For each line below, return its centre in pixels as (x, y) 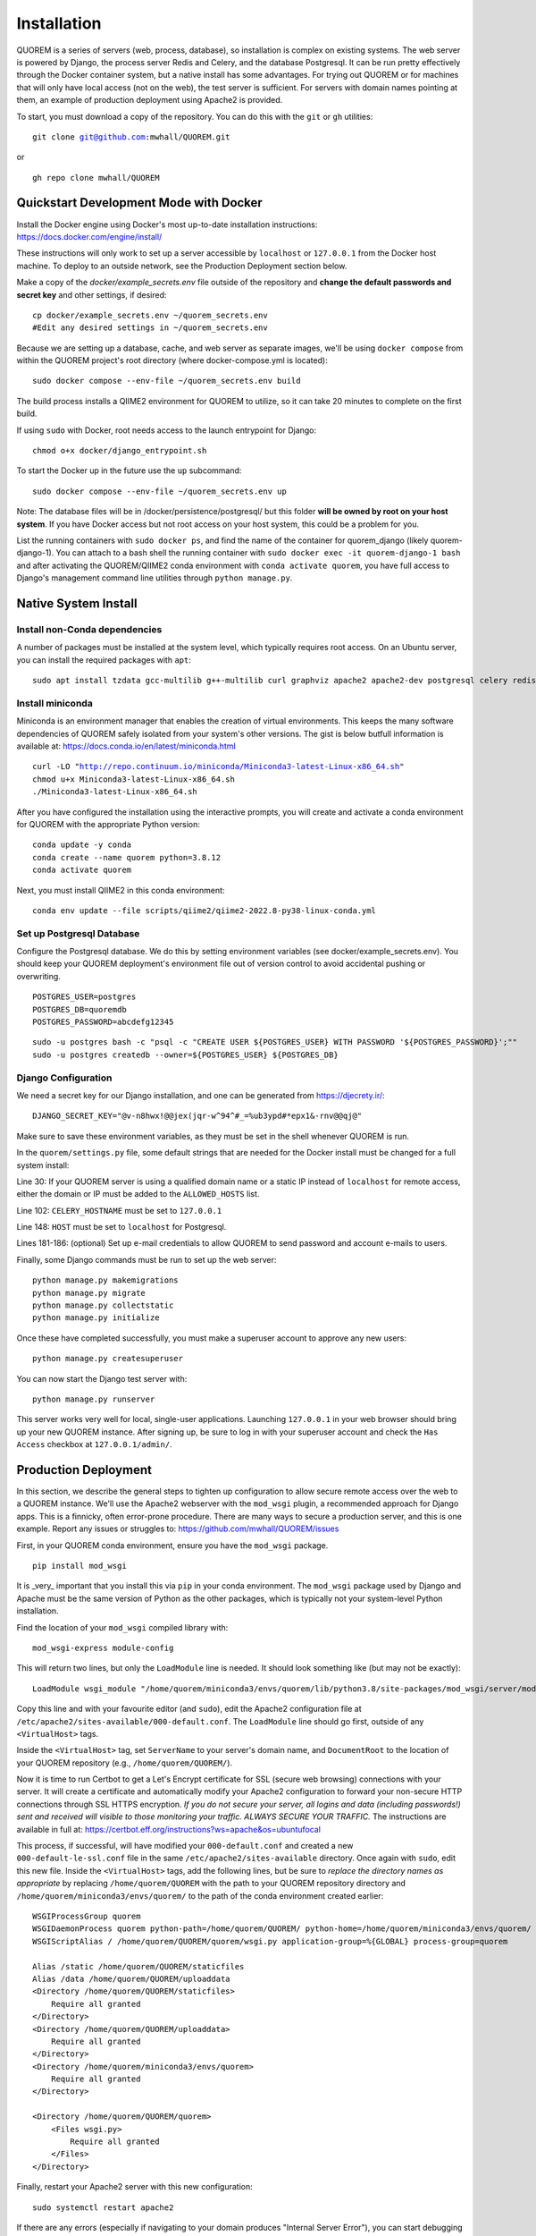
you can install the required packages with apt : (104, 660)
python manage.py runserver (94, 1399)
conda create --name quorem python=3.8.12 (127, 857)
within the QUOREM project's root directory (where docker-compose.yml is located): (172, 360)
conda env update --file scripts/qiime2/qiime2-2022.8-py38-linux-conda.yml (205, 910)
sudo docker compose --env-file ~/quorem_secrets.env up (160, 491)
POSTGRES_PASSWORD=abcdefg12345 (103, 1022)
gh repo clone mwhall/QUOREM (96, 178)
